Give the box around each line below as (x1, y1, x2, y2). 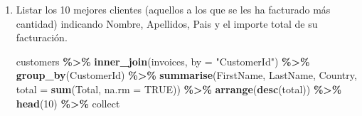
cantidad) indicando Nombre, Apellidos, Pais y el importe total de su (16, 16, 318, 31)
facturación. (16, 30, 68, 45)
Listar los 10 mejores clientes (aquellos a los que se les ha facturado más (16, 2, 331, 16)
